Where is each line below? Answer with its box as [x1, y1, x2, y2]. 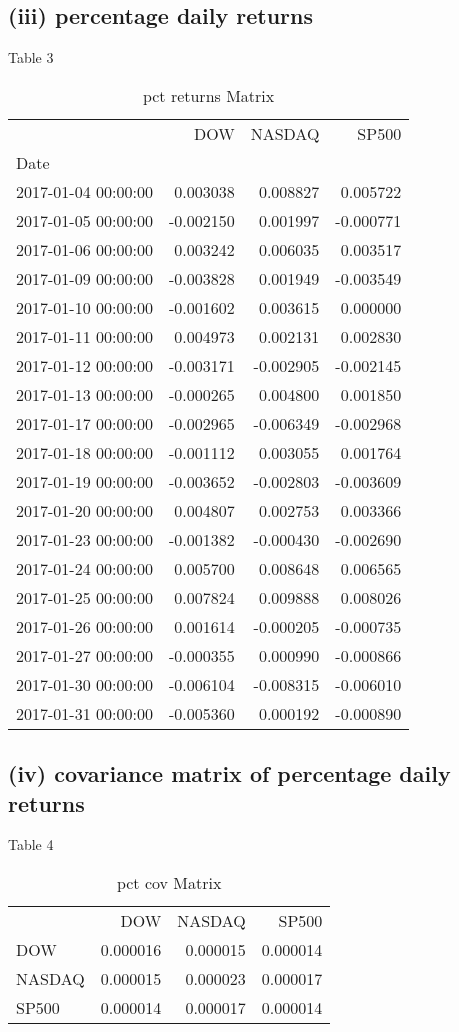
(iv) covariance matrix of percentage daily [8, 758, 451, 789]
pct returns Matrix [142, 83, 275, 107]
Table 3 [8, 47, 54, 68]
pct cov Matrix [116, 870, 222, 894]
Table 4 [8, 834, 54, 855]
